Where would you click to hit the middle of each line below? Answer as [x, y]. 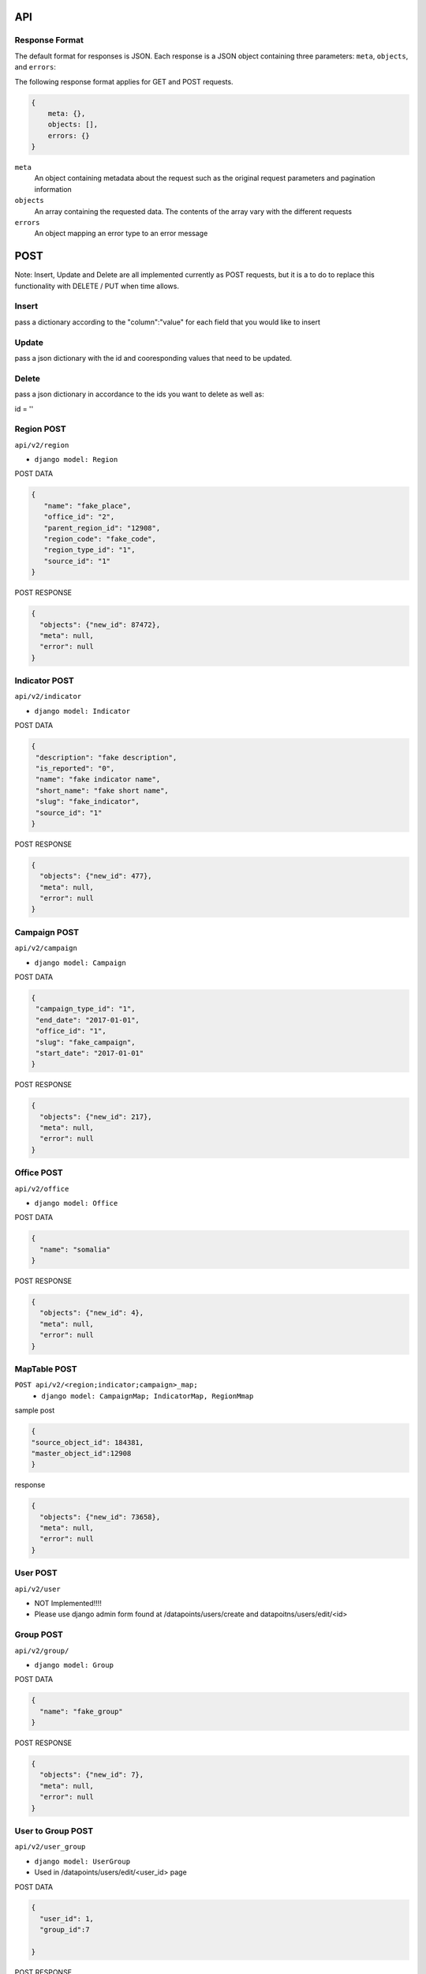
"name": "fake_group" [82, 1711]
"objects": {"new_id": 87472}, [100, 625]
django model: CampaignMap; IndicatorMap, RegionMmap [148, 1396]
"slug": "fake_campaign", [86, 1042]
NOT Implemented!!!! [68, 1603]
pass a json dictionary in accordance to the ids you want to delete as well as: [139, 394]
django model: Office [76, 1203]
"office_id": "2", [79, 517]
